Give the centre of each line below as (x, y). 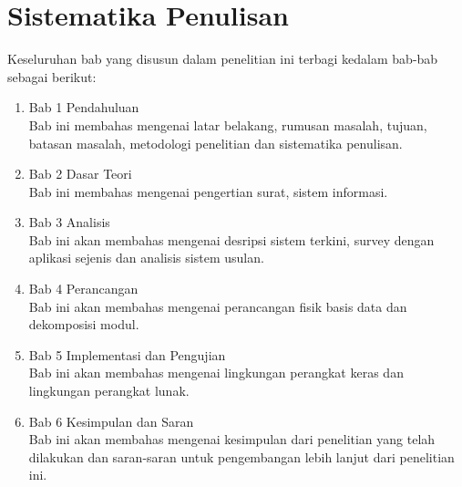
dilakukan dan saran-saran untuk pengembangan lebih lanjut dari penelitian (241, 456)
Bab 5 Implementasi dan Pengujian (127, 354)
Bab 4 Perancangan (83, 289)
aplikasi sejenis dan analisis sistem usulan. (146, 258)
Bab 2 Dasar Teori (80, 174)
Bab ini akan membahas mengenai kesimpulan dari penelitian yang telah (232, 439)
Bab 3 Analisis (69, 222)
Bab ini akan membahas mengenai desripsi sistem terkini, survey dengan (231, 239)
